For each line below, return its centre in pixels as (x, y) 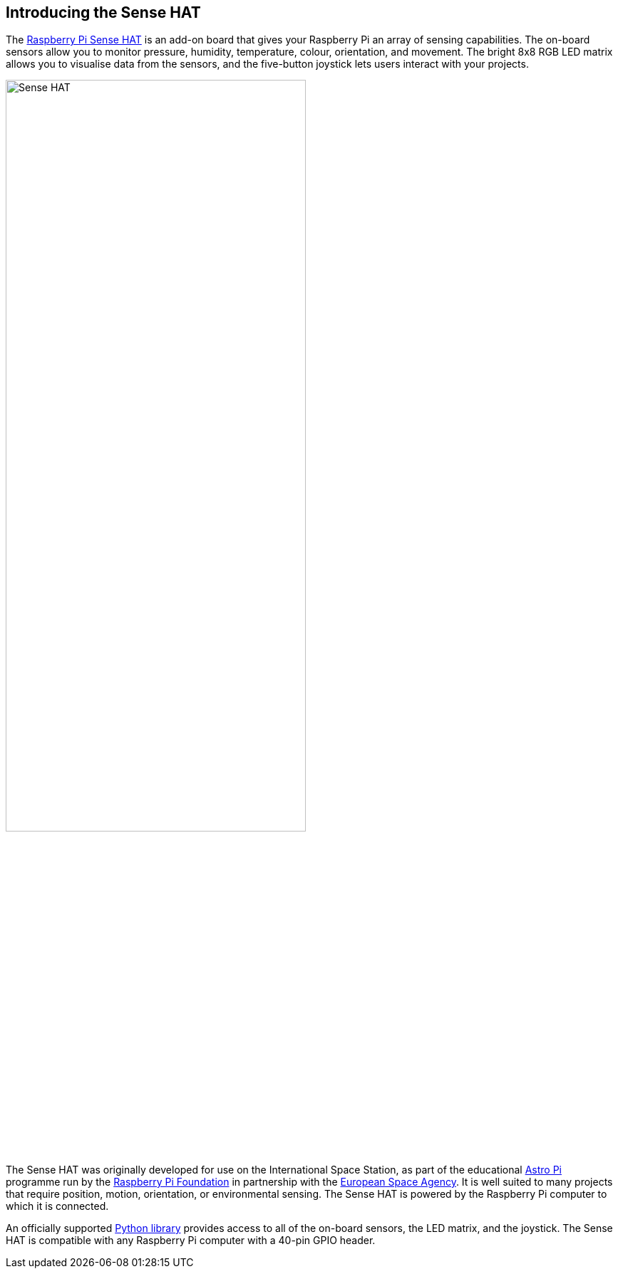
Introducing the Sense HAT (103, 12)
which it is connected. (57, 1206)
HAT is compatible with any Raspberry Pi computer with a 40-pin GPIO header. (191, 1240)
